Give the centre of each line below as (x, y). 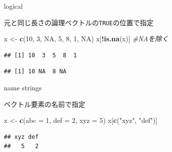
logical (13, 6)
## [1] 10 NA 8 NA (35, 72)
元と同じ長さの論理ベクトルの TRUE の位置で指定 (79, 22)
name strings (23, 88)
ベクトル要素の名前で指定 (45, 104)
